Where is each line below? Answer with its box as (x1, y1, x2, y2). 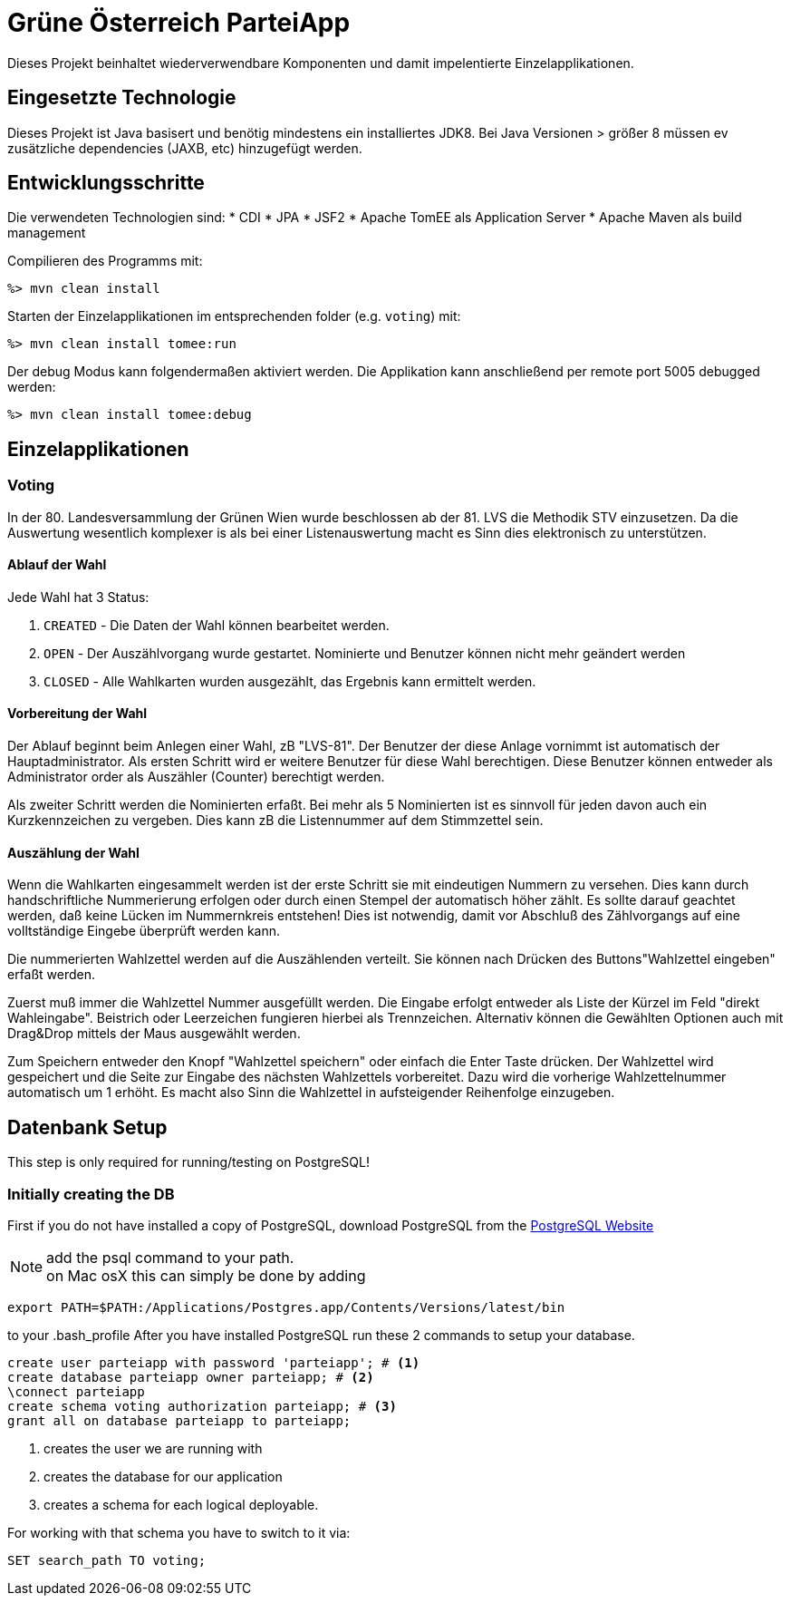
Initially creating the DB (7, 1184, 175, 1203)
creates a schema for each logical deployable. (43, 1496, 319, 1512)
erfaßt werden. (7, 967, 96, 983)
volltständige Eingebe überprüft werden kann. (7, 923, 281, 939)
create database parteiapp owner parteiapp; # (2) (7, 1369, 374, 1384)
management (7, 225, 86, 241)
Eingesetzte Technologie (7, 86, 236, 110)
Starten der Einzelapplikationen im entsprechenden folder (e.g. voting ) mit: (7, 308, 461, 325)
